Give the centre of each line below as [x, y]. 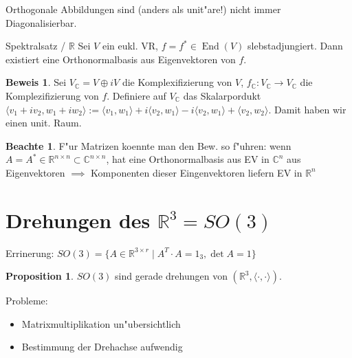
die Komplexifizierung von [177, 82]
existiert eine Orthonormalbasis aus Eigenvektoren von [121, 59]
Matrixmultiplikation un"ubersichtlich [101, 323]
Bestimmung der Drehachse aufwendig [102, 347]
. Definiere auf [136, 95]
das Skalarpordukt [222, 95]
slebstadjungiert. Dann [295, 46]
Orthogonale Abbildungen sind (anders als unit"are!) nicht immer [143, 9]
